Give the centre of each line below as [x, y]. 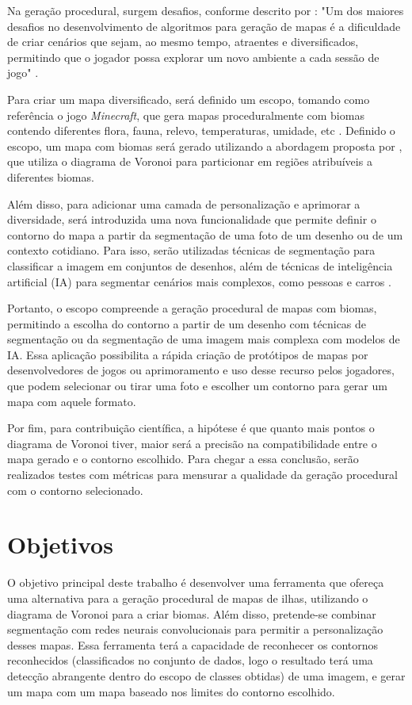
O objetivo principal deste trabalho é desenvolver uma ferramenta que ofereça [196, 582]
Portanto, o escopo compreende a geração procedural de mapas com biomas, [192, 308]
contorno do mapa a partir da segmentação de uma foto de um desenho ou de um [205, 234]
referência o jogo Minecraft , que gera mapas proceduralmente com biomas [186, 115]
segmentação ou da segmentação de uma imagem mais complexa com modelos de [204, 339]
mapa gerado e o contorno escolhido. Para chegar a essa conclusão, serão [183, 459]
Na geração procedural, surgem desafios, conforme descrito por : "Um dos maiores [206, 10]
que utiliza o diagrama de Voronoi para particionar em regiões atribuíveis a [190, 161]
